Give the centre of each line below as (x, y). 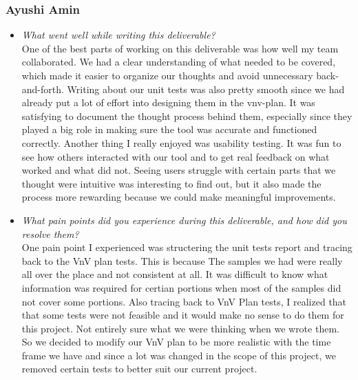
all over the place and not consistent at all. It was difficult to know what (175, 274)
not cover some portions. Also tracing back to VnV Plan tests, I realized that (184, 301)
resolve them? (50, 233)
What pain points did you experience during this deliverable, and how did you (184, 220)
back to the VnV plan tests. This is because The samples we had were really (182, 260)
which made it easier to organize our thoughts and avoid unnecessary (167, 75)
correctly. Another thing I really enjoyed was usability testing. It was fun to (181, 142)
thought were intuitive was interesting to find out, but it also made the (171, 183)
